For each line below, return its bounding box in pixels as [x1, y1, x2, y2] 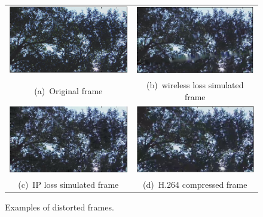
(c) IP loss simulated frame [18, 178, 119, 190]
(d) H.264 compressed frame [143, 178, 247, 190]
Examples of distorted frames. [5, 200, 114, 213]
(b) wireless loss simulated [146, 79, 244, 91]
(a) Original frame [34, 84, 103, 97]
